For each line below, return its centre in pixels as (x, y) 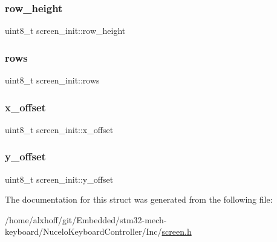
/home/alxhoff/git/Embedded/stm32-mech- (86, 219)
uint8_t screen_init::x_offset (59, 129)
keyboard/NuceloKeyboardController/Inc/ (83, 231)
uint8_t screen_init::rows (52, 80)
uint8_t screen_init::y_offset (59, 179)
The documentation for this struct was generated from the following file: (139, 199)
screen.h (177, 231)
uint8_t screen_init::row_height (65, 31)
